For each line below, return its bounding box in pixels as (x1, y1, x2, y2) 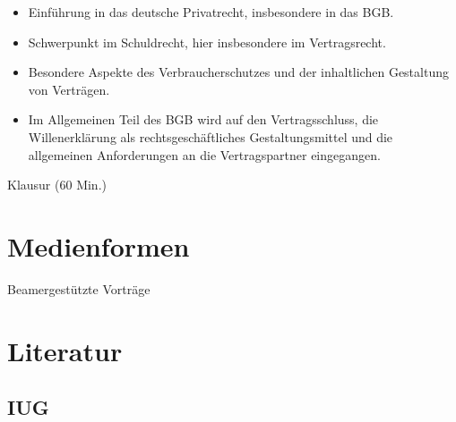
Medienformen (7, 227, 190, 264)
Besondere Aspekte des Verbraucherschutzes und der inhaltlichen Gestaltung (28, 63, 449, 81)
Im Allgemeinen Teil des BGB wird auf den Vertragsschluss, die (28, 110, 379, 129)
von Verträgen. (28, 80, 110, 98)
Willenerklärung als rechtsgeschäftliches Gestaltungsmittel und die (28, 127, 393, 146)
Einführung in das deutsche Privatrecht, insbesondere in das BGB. (28, 3, 394, 21)
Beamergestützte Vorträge (7, 279, 151, 298)
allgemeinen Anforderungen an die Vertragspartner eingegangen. (28, 145, 381, 164)
